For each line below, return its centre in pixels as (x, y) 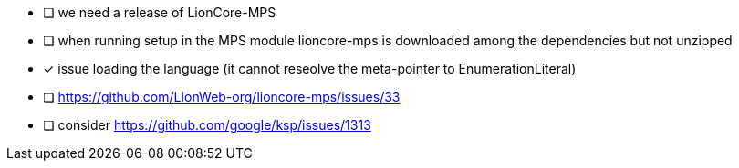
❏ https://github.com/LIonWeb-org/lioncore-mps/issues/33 (222, 97)
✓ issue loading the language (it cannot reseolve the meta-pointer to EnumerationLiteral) (310, 69)
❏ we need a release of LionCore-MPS (160, 12)
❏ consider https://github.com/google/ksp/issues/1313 (207, 125)
